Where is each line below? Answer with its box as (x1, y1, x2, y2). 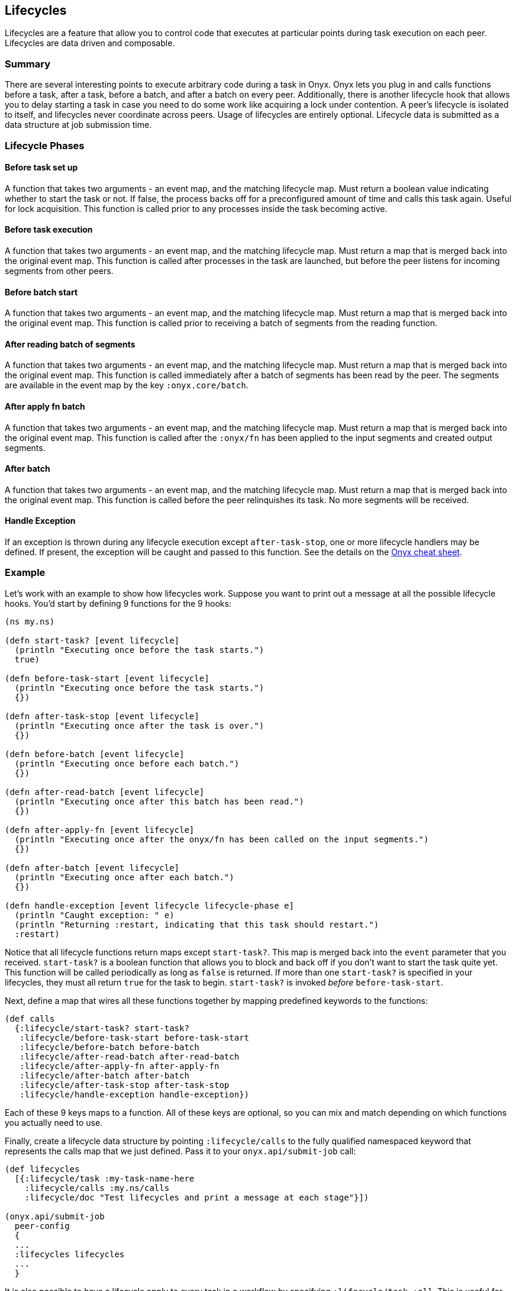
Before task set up (5, 162, 78, 173)
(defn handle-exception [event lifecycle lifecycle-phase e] (5, 900, 294, 910)
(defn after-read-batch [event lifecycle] (5, 787, 205, 797)
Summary (5, 57, 51, 70)
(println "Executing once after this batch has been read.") (14, 796, 304, 806)
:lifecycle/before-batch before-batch (20, 1042, 199, 1052)
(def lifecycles (5, 1164, 80, 1174)
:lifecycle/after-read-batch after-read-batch (20, 1051, 240, 1061)
